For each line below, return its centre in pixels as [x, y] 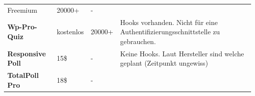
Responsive [27, 53]
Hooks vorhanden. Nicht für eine [169, 22]
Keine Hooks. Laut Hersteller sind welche [182, 53]
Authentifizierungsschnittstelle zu [170, 32]
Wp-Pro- [22, 27]
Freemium [22, 10]
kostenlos [70, 32]
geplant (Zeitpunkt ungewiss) [164, 63]
